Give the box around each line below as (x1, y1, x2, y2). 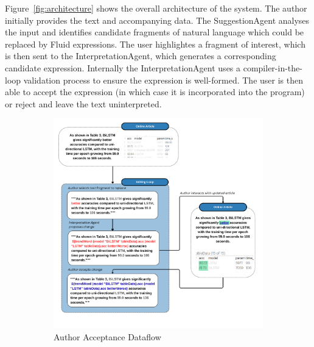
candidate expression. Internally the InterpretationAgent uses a (5, 61, 241, 74)
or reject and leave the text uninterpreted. (5, 97, 162, 110)
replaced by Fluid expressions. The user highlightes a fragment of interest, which (5, 37, 305, 50)
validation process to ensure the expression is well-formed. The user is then (23, 73, 303, 86)
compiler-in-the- (243, 61, 302, 74)
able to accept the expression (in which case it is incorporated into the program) (5, 85, 305, 98)
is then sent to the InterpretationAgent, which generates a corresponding (5, 49, 276, 62)
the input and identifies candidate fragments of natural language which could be (5, 26, 304, 38)
